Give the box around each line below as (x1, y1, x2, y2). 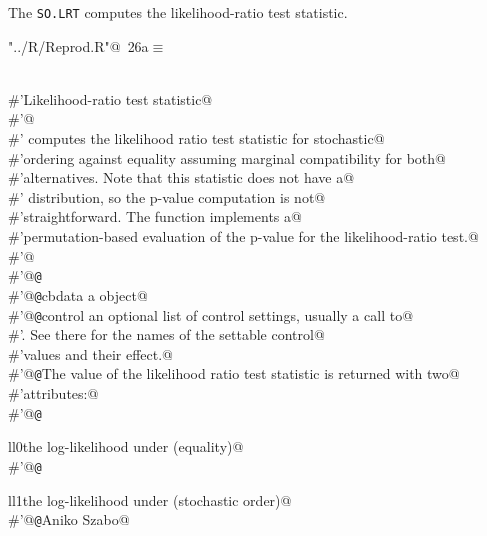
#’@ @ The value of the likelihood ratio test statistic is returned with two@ (8, 363, 460, 384)
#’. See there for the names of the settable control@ (8, 324, 325, 345)
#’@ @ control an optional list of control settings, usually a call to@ (8, 304, 414, 325)
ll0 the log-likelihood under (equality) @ (8, 436, 244, 457)
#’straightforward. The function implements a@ (8, 206, 302, 227)
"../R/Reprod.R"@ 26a (8, 35, 149, 56)
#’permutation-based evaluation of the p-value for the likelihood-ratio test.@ (8, 226, 479, 246)
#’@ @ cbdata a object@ (8, 284, 148, 305)
